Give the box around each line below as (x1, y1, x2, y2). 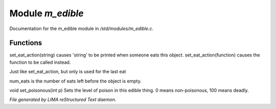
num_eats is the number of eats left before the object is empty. (9, 78, 142, 84)
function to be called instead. (9, 59, 71, 65)
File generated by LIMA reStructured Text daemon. (9, 97, 117, 103)
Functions (9, 39, 42, 47)
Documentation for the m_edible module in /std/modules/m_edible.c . (9, 25, 154, 32)
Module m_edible (9, 8, 84, 19)
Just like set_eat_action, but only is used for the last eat (9, 69, 126, 75)
